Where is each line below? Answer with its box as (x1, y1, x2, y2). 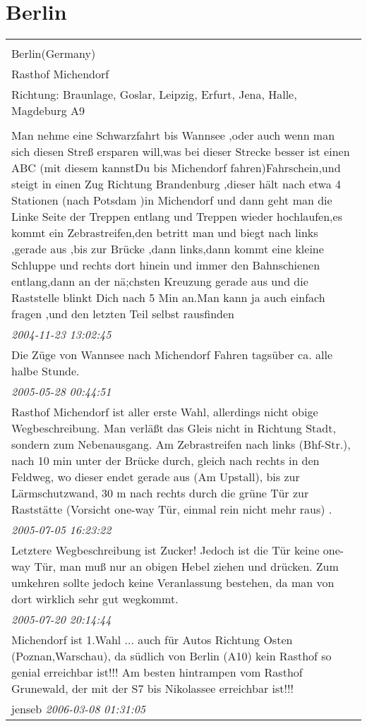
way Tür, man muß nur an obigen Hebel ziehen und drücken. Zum (11, 558, 339, 575)
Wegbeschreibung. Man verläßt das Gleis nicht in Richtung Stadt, (11, 420, 336, 437)
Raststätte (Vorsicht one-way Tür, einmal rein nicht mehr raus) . (11, 501, 332, 518)
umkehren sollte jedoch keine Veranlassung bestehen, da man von (11, 574, 335, 591)
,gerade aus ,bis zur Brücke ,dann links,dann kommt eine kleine (11, 241, 324, 258)
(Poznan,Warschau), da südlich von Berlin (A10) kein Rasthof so (11, 648, 332, 665)
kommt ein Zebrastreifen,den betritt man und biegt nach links (11, 224, 318, 241)
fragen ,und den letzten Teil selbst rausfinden (11, 305, 234, 322)
